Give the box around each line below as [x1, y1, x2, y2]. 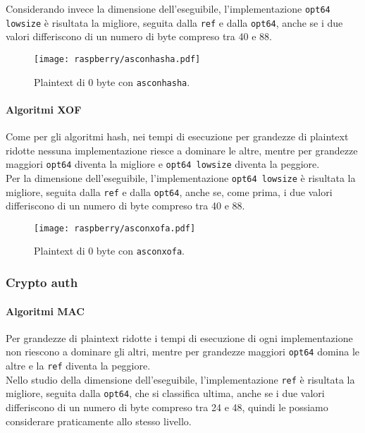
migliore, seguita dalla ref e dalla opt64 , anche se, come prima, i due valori [6, 184, 333, 199]
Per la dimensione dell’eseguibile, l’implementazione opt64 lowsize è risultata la [6, 170, 356, 185]
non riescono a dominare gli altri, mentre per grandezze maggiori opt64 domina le [6, 344, 360, 359]
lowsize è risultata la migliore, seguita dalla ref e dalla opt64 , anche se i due [6, 15, 343, 30]
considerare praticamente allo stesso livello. [6, 413, 192, 428]
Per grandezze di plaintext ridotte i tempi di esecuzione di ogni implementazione [6, 330, 353, 345]
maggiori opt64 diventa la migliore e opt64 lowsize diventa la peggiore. [6, 157, 320, 171]
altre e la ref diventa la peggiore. [6, 358, 151, 372]
